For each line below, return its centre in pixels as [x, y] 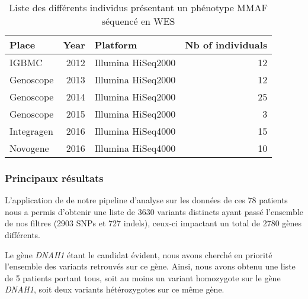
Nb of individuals [226, 45]
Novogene [29, 148]
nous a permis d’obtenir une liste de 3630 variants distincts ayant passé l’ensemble [154, 211]
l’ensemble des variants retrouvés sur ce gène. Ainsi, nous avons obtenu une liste [150, 266]
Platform [116, 45]
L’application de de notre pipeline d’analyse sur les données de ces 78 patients [146, 200]
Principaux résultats [54, 178]
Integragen [31, 131]
